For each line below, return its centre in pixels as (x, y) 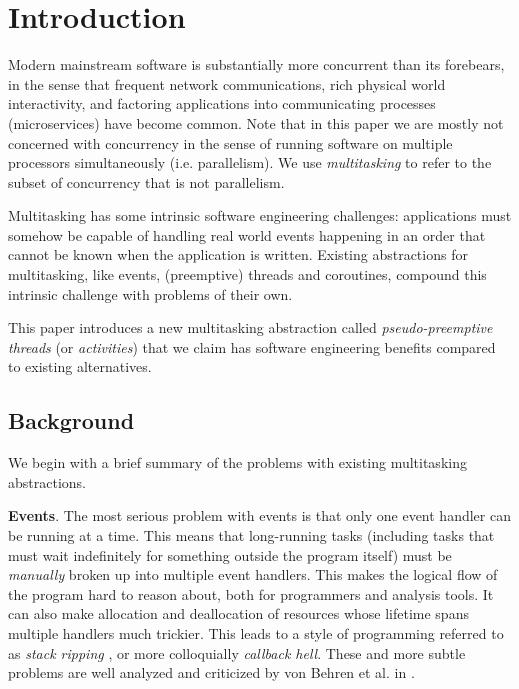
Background (71, 420)
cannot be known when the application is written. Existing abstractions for (238, 254)
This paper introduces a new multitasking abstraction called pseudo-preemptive (250, 327)
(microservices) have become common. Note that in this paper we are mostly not (256, 122)
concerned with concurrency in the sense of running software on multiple (230, 142)
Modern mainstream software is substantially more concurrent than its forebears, (256, 64)
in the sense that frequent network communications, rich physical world (227, 83)
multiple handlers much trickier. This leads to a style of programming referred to (256, 632)
